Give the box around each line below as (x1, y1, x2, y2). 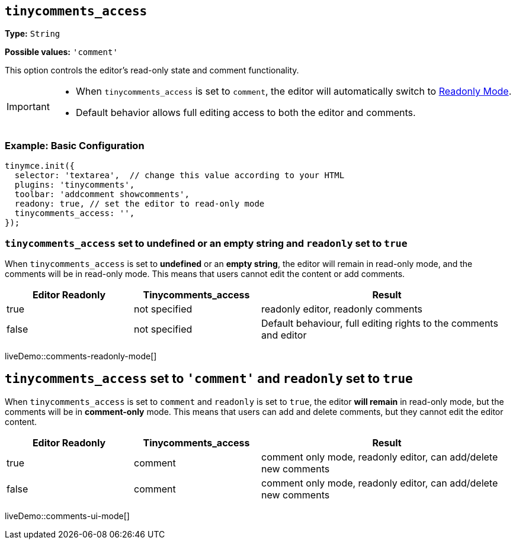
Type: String (5, 28, 60, 39)
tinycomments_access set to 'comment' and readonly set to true (5, 371, 413, 387)
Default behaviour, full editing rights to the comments (261, 317, 498, 329)
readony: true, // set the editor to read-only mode (14, 199, 265, 209)
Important (7, 101, 50, 113)
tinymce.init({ (5, 161, 75, 171)
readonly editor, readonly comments (261, 302, 422, 315)
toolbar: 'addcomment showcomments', (14, 189, 190, 199)
